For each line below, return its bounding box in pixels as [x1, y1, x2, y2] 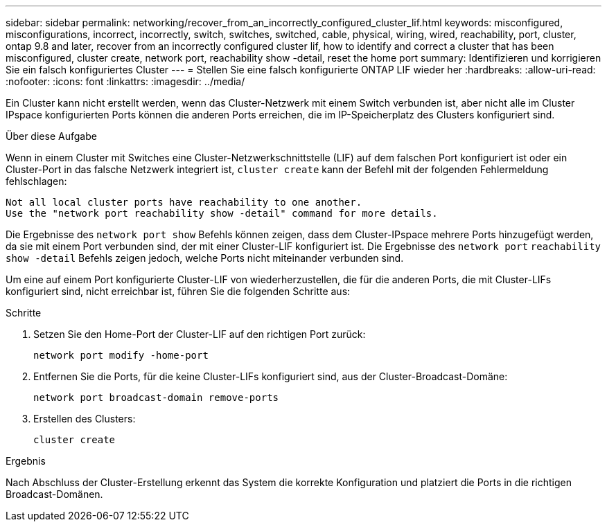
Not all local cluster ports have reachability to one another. [6, 197, 362, 208]
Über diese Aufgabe [6, 130, 97, 142]
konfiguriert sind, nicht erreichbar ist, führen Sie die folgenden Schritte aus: [6, 285, 351, 297]
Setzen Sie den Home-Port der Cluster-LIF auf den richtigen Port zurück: [33, 328, 366, 340]
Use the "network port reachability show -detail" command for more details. [6, 208, 438, 219]
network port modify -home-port [33, 350, 209, 361]
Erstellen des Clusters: [33, 413, 136, 425]
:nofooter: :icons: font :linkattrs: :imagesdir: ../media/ [6, 75, 245, 87]
